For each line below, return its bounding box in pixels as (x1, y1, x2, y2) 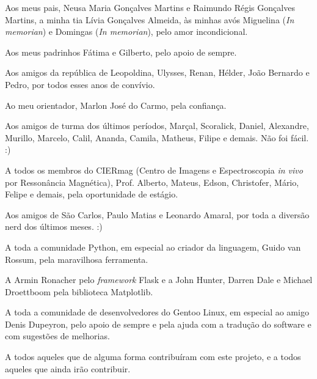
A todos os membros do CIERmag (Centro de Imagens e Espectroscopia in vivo (5, 163, 303, 176)
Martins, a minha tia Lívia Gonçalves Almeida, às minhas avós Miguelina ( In (5, 13, 294, 26)
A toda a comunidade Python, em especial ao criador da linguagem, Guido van (5, 240, 301, 253)
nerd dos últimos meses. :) (5, 220, 103, 233)
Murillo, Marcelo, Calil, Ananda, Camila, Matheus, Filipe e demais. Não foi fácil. (5, 131, 309, 144)
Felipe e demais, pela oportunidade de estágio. (5, 188, 178, 201)
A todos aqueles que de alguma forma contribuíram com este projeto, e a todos (5, 350, 301, 363)
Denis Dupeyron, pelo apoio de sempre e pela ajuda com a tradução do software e (5, 317, 312, 330)
